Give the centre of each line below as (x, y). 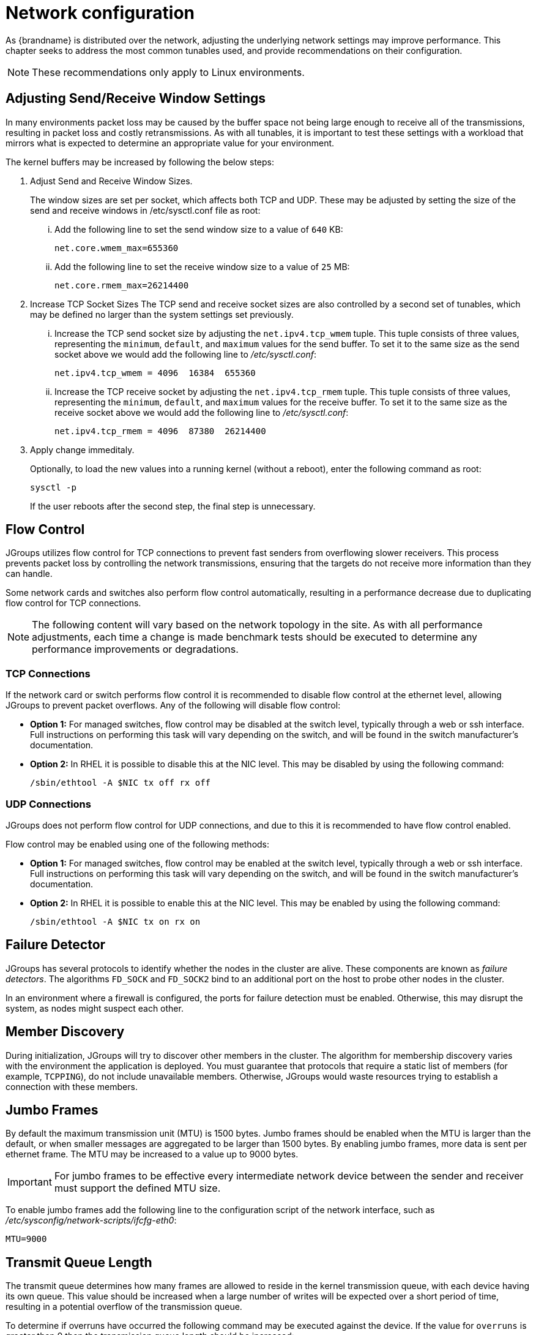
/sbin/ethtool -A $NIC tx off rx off (121, 783)
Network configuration (100, 13)
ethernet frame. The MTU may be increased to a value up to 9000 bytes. (152, 1154)
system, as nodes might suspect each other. (95, 1008)
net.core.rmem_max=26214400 (122, 285)
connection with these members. (72, 1086)
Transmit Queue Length (79, 1262)
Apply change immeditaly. (82, 449)
